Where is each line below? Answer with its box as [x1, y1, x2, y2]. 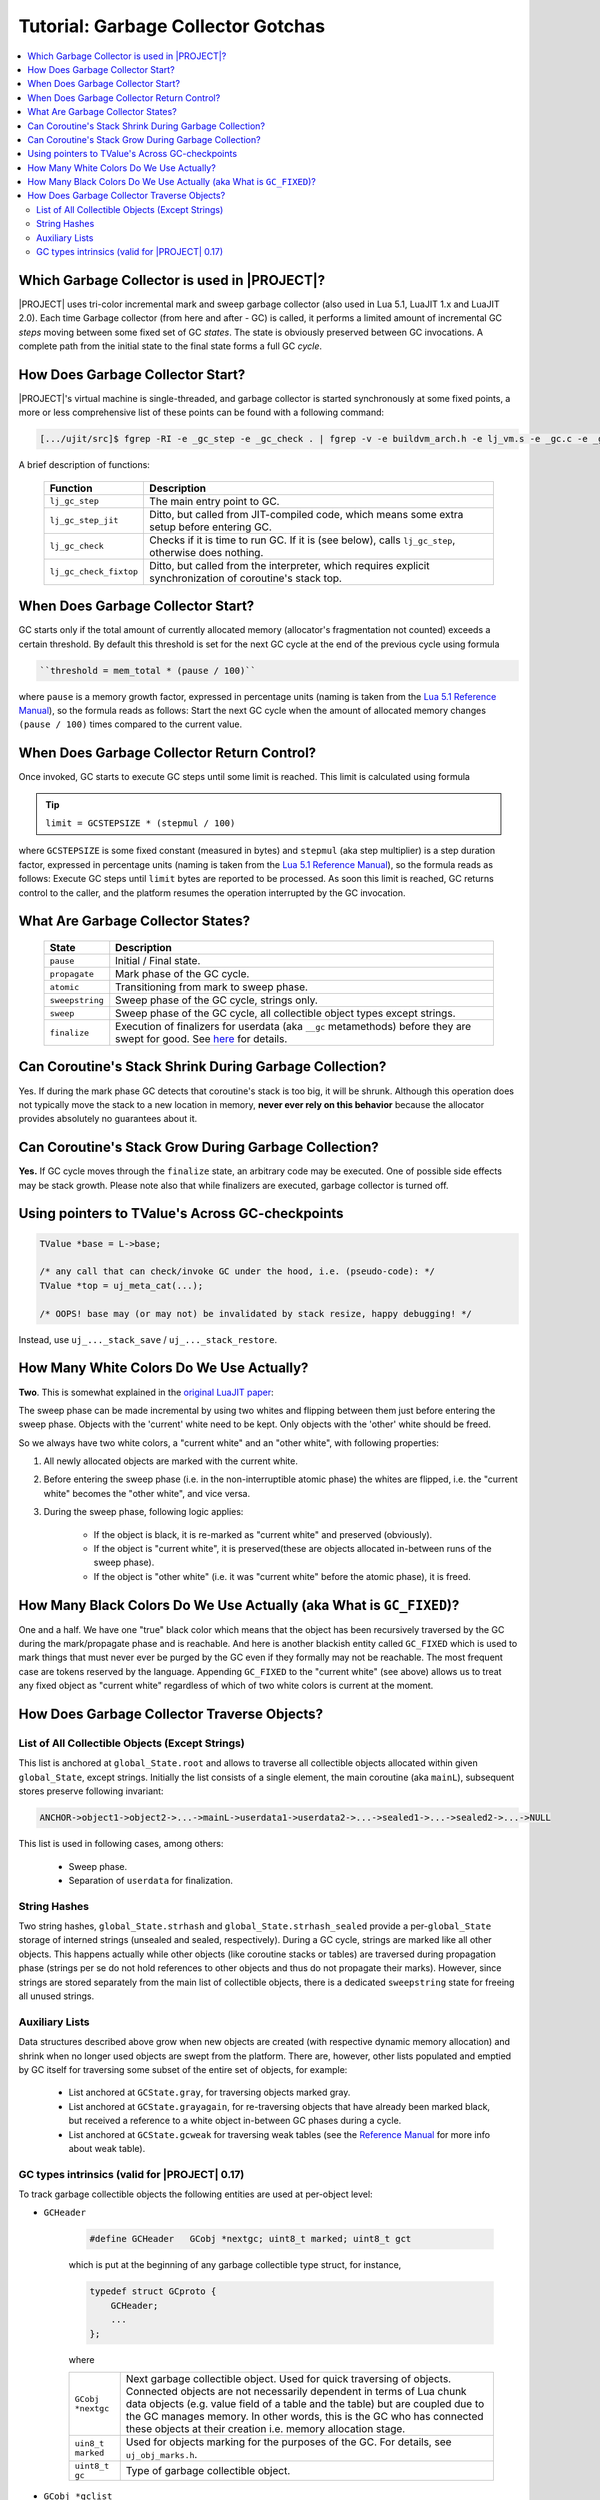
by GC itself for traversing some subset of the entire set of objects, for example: [18, 2063, 348, 2075]
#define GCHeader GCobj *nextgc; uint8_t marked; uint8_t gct [89, 2233, 412, 2245]
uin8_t [74, 2438, 105, 2449]
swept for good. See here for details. [115, 1032, 288, 1046]
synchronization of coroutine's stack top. [149, 571, 342, 585]
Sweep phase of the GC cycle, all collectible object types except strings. [115, 1006, 456, 1020]
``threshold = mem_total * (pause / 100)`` [39, 665, 257, 676]
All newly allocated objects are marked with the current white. [43, 1455, 299, 1467]
